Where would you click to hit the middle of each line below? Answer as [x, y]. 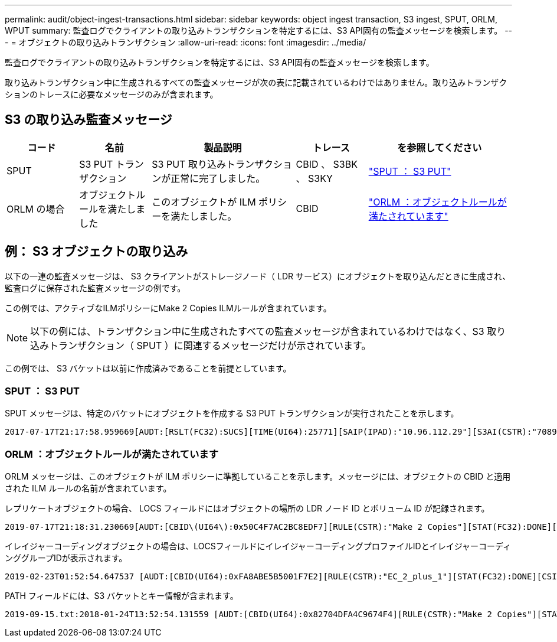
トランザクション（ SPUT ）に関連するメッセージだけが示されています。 [210, 345]
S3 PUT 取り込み [189, 164]
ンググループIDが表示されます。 [66, 558]
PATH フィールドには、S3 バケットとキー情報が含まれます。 [122, 596]
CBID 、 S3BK [327, 164]
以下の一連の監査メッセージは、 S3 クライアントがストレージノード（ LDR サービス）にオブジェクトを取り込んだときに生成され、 [258, 276]
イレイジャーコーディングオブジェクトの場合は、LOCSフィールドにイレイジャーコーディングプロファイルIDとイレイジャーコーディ [258, 546]
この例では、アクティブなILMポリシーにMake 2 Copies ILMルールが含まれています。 [168, 308]
